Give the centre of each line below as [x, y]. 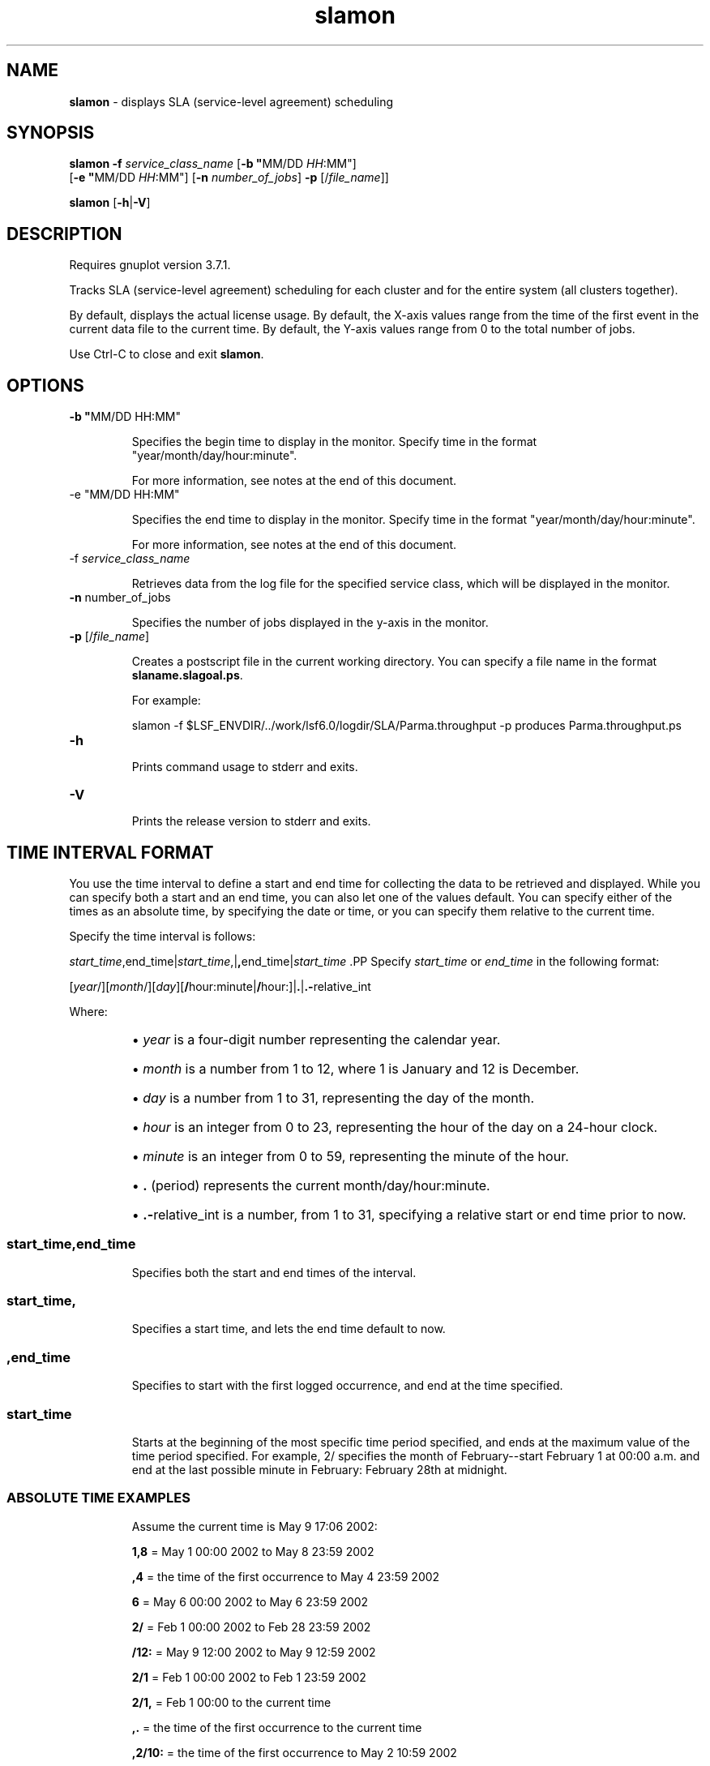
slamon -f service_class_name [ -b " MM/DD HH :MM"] [213, 164]
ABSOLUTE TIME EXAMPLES [98, 1498]
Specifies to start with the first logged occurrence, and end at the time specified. [347, 1386]
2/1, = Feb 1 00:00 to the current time [231, 1702]
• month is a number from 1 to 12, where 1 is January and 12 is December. [355, 1068]
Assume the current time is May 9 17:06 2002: [254, 1526]
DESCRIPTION [64, 234]
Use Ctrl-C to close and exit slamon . [167, 354]
